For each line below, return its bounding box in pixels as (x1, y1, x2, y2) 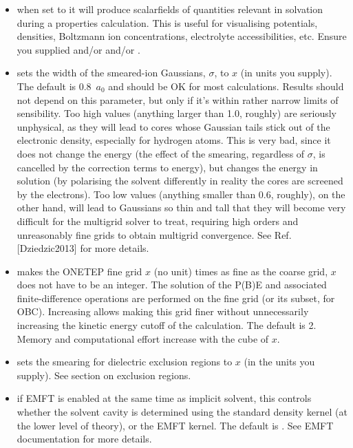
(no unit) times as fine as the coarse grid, (153, 264, 328, 278)
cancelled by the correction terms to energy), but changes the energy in (17, 160, 318, 174)
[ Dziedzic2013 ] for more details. (17, 241, 149, 255)
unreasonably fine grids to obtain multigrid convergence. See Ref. (17, 227, 292, 242)
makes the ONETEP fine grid (17, 264, 142, 278)
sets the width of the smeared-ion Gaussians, (17, 65, 206, 80)
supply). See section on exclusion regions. (17, 367, 191, 382)
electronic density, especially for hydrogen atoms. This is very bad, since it (17, 133, 331, 147)
